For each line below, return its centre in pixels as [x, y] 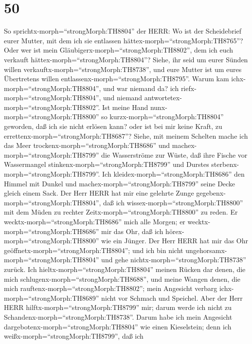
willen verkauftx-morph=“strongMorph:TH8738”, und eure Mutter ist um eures [123, 69]
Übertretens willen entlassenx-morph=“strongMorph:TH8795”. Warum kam [117, 79]
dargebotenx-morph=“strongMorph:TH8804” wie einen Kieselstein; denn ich [118, 326]
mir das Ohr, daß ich [132, 231]
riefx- [189, 88]
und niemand [123, 98]
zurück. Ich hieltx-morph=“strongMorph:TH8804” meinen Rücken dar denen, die [125, 269]
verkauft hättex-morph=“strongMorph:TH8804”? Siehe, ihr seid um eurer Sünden [126, 59]
